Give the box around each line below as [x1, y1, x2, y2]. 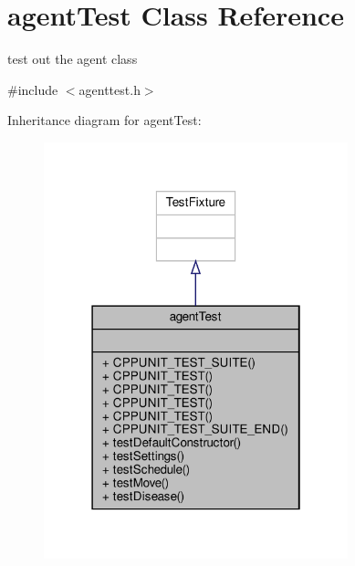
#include [7, 79, 58, 99]
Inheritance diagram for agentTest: [7, 110, 202, 130]
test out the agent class [7, 49, 138, 68]
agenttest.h [78, 79, 141, 99]
